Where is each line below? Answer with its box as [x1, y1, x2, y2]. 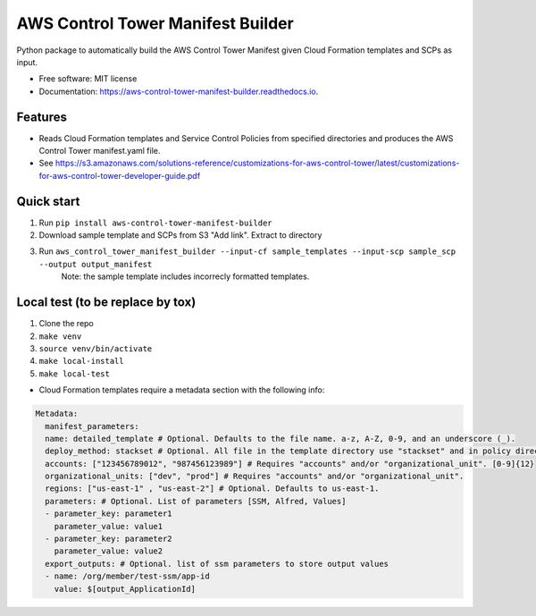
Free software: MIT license [38, 73, 138, 84]
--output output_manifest [38, 259, 153, 269]
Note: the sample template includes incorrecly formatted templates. [61, 271, 310, 282]
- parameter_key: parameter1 [45, 509, 173, 519]
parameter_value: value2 [54, 546, 163, 556]
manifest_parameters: [45, 421, 140, 431]
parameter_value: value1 [54, 521, 163, 531]
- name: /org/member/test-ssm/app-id [45, 571, 210, 581]
